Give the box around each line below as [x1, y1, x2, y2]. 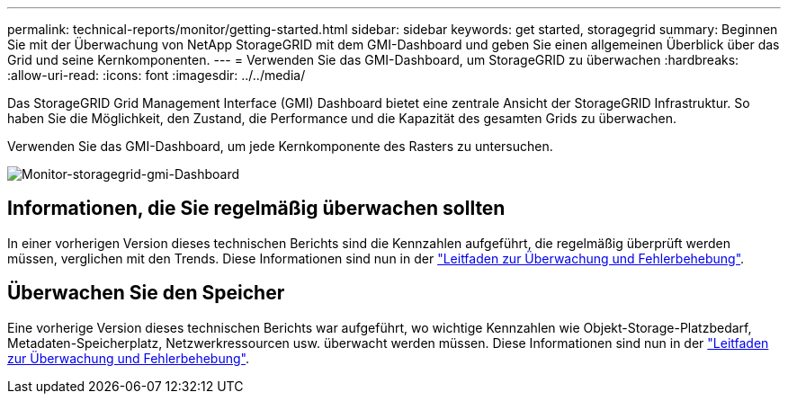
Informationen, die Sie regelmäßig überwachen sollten [7, 197, 506, 220]
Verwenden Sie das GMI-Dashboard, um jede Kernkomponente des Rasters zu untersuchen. [7, 138, 553, 154]
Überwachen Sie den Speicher [7, 281, 285, 305]
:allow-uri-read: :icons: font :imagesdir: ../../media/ [7, 67, 306, 83]
